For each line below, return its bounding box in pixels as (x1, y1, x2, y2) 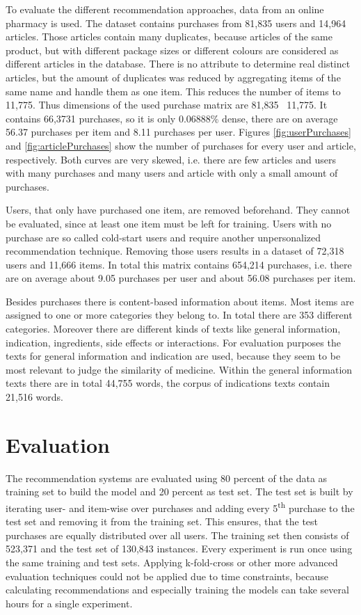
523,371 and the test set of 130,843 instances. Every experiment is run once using (6, 541, 353, 556)
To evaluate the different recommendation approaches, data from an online (6, 2, 324, 16)
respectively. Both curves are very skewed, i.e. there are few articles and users (6, 152, 336, 166)
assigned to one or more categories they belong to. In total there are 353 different (6, 307, 353, 322)
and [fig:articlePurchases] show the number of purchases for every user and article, (6, 138, 356, 152)
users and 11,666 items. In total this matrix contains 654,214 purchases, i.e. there (6, 257, 352, 271)
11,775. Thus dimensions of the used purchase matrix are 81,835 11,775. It (6, 97, 328, 112)
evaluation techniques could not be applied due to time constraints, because (6, 568, 328, 583)
